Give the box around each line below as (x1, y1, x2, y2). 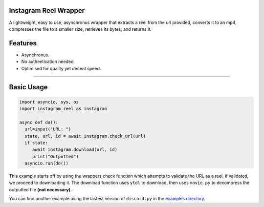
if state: (24, 140, 48, 145)
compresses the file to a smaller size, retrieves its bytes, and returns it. (9, 26, 152, 32)
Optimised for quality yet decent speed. (21, 65, 101, 71)
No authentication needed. (21, 59, 75, 64)
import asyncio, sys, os (19, 99, 79, 104)
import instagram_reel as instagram (19, 105, 108, 111)
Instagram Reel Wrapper (9, 6, 85, 15)
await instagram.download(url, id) (32, 147, 117, 152)
